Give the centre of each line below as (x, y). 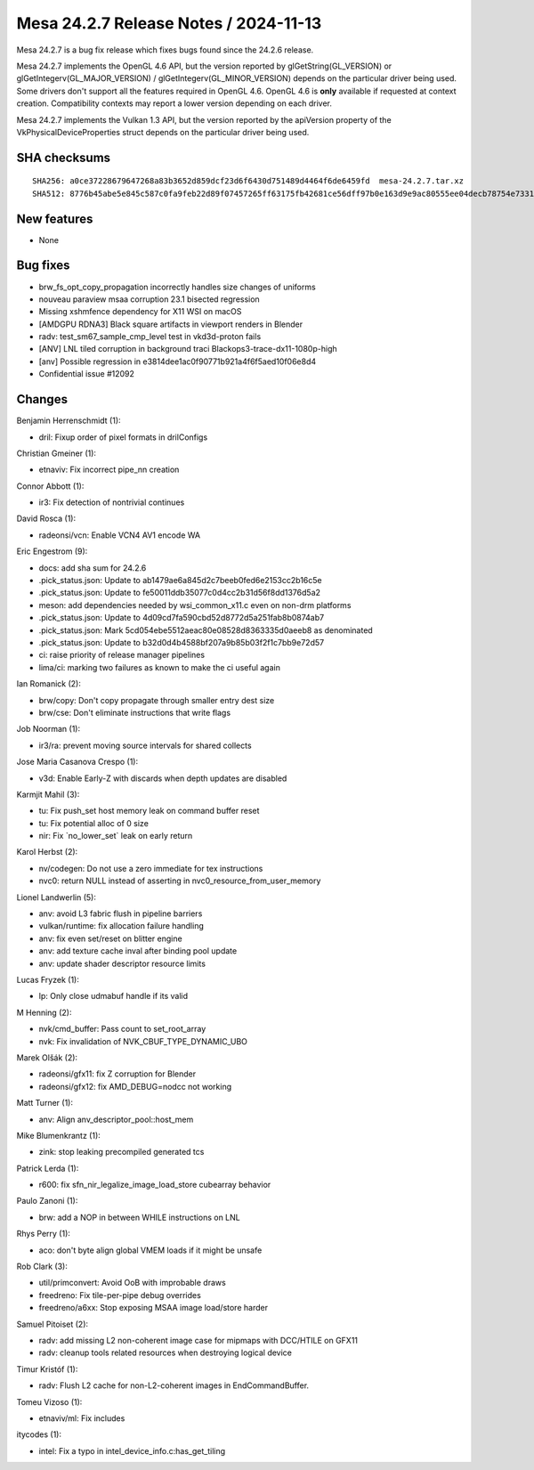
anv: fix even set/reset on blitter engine (110, 938)
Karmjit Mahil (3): (48, 794)
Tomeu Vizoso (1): (49, 1401)
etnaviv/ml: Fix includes (82, 1418)
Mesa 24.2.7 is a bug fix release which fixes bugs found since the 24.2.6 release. (165, 50)
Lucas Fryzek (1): (48, 979)
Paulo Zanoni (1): (47, 1201)
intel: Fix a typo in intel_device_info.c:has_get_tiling (132, 1450)
